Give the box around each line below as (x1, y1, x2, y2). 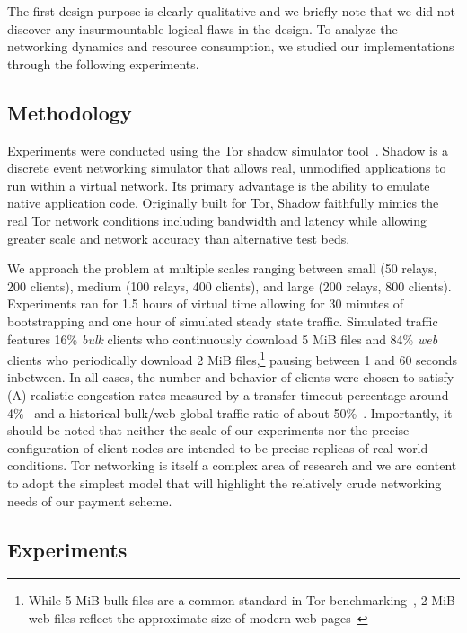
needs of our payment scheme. (7, 491, 172, 510)
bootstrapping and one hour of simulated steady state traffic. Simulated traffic (7, 311, 438, 330)
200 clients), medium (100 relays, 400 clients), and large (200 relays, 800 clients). (7, 276, 452, 295)
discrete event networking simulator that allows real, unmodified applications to (7, 158, 446, 177)
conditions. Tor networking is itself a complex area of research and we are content (7, 456, 457, 475)
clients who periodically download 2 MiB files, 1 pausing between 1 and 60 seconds (7, 348, 458, 369)
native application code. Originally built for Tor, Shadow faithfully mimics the (7, 193, 439, 212)
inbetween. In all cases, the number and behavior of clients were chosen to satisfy (7, 368, 454, 387)
